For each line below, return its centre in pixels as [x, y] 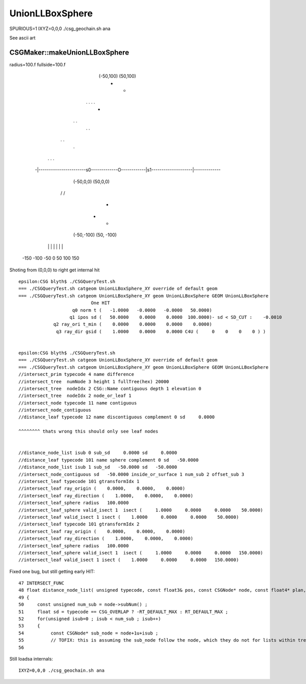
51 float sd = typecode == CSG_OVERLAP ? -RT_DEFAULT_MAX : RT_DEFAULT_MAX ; [123, 612]
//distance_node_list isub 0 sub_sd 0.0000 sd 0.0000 [98, 453]
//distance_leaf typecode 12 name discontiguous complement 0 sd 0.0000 [117, 417]
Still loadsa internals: [31, 658]
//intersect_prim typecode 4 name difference [76, 374]
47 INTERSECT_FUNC [42, 583]
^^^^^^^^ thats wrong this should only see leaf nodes [88, 432]
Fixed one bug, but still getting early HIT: [52, 571]
